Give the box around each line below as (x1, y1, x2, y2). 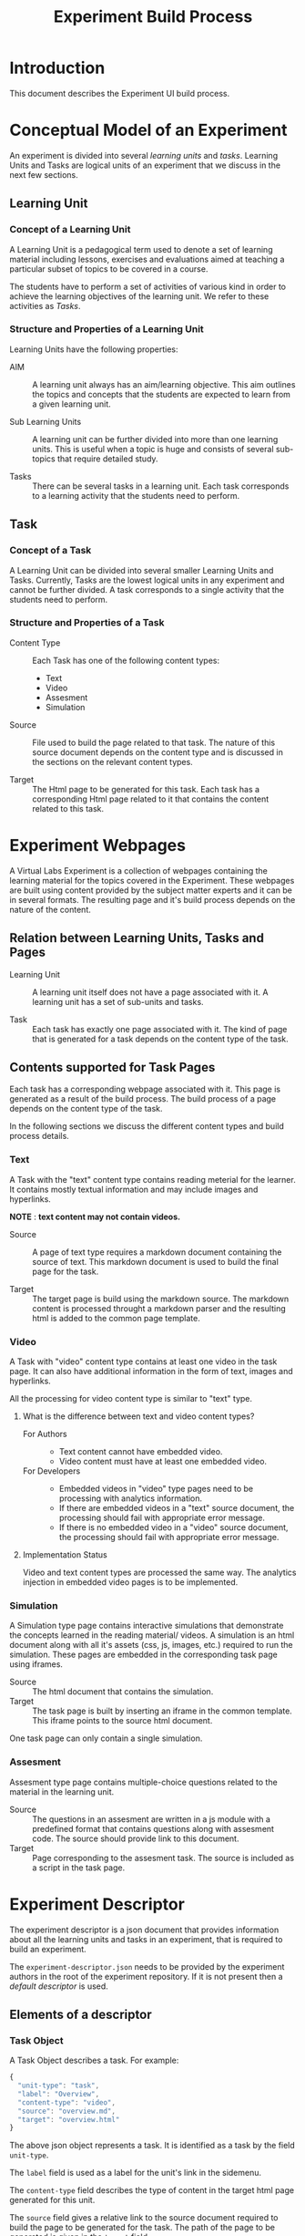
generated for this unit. (9, 2195, 96, 2206)
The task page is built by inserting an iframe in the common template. (32, 1705, 293, 1716)
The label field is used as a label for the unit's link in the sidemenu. (9, 2168, 262, 2179)
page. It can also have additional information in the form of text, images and (9, 1366, 293, 1376)
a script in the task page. (32, 1862, 126, 1873)
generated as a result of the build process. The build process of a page (9, 1093, 276, 1104)
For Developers (22, 1465, 81, 1476)
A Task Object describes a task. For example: (9, 2055, 179, 2066)
